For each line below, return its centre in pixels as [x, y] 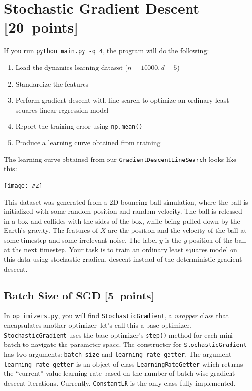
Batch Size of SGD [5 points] [79, 295]
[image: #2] [23, 186]
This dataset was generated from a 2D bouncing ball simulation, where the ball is [126, 201]
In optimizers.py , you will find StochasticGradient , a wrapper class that [116, 315]
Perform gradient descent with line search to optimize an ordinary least [122, 100]
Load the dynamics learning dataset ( [72, 67]
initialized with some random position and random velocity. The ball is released [123, 211]
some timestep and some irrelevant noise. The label [81, 240]
